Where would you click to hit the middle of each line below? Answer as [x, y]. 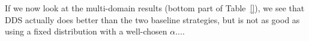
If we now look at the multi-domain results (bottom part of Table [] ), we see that [155, 8]
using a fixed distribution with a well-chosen [86, 31]
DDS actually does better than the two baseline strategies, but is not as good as [152, 19]
